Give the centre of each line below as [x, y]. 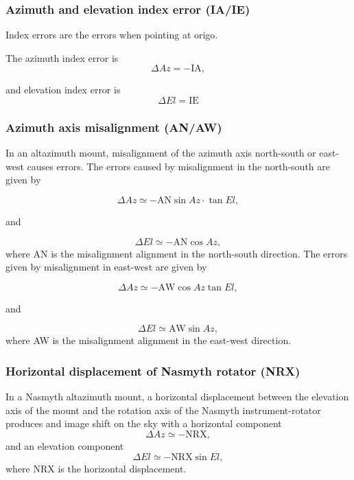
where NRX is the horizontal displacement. [96, 468]
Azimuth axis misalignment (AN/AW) [114, 127]
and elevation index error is [63, 90]
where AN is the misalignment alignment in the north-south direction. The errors [177, 253]
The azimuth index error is [62, 57]
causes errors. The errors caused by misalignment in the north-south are [178, 166]
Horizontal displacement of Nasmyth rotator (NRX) [153, 370]
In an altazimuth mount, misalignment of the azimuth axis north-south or [161, 153]
